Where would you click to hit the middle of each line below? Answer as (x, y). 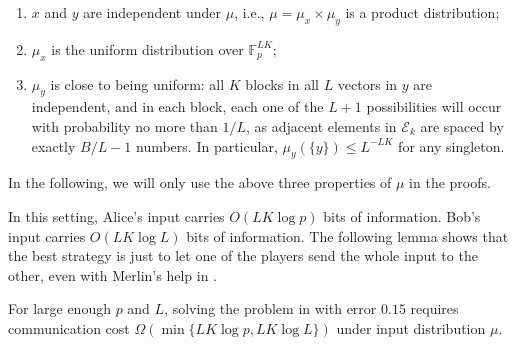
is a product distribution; (422, 12)
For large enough (59, 308)
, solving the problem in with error (270, 308)
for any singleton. (451, 145)
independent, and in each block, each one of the (177, 106)
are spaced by (462, 125)
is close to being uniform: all (137, 83)
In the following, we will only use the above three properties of (200, 182)
